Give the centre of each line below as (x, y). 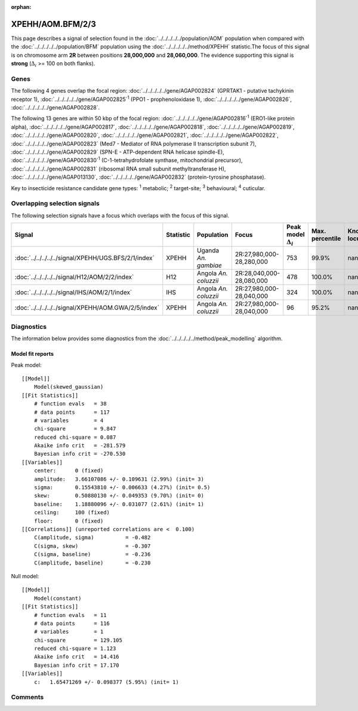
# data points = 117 (72, 412)
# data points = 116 (72, 623)
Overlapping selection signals (55, 203)
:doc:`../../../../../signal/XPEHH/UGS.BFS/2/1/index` (84, 258)
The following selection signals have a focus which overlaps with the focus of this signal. (120, 215)
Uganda (208, 251)
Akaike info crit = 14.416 (76, 657)
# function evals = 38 (70, 404)
